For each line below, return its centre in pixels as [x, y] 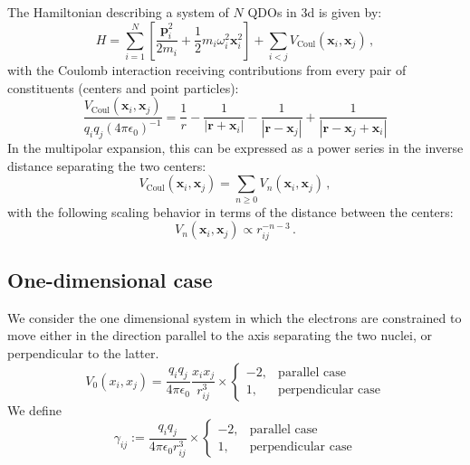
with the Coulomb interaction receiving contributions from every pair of [207, 69]
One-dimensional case [110, 279]
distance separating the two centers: [107, 165]
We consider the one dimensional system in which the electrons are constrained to [235, 317]
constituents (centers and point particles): [123, 87]
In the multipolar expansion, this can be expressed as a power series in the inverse [235, 148]
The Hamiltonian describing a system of [118, 12]
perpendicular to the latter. [83, 352]
